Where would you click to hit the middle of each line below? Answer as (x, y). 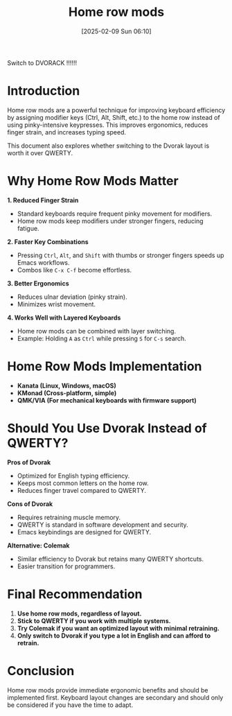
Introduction (44, 91)
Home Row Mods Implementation (105, 366)
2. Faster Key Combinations (48, 242)
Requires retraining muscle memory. (69, 517)
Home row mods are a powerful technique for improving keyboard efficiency (116, 110)
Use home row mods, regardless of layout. (79, 613)
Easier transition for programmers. (66, 566)
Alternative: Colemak (38, 545)
